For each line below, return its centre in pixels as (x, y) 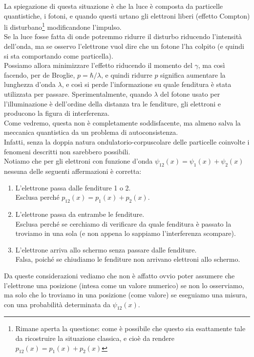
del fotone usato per (190, 94)
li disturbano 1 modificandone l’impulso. (63, 26)
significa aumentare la (193, 74)
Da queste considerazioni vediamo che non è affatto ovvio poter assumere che (119, 275)
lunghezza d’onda (30, 84)
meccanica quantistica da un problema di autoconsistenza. (91, 132)
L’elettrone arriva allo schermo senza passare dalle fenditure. (106, 249)
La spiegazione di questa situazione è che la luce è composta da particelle (114, 6)
